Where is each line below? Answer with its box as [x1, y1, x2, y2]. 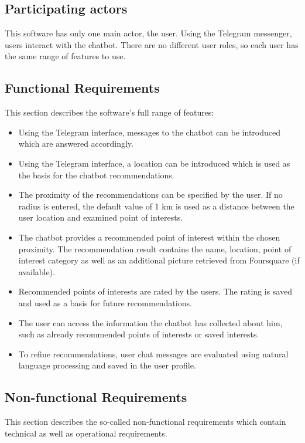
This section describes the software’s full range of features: [5, 106, 214, 119]
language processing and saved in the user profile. [18, 359, 196, 371]
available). [18, 265, 56, 278]
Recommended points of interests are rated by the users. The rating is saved [18, 285, 292, 297]
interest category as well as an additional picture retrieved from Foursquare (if [18, 254, 300, 266]
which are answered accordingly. [18, 137, 133, 150]
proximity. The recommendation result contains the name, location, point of [18, 242, 292, 255]
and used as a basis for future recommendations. [18, 296, 192, 309]
